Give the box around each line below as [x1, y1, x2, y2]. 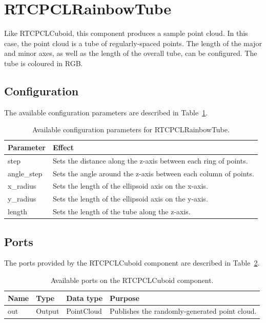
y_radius [8, 193, 36, 204]
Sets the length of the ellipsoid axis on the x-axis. [52, 180, 208, 191]
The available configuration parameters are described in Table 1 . [4, 107, 208, 117]
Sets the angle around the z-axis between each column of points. [52, 168, 254, 178]
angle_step [8, 168, 43, 178]
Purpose [110, 292, 139, 303]
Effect [52, 142, 74, 152]
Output [36, 306, 59, 316]
